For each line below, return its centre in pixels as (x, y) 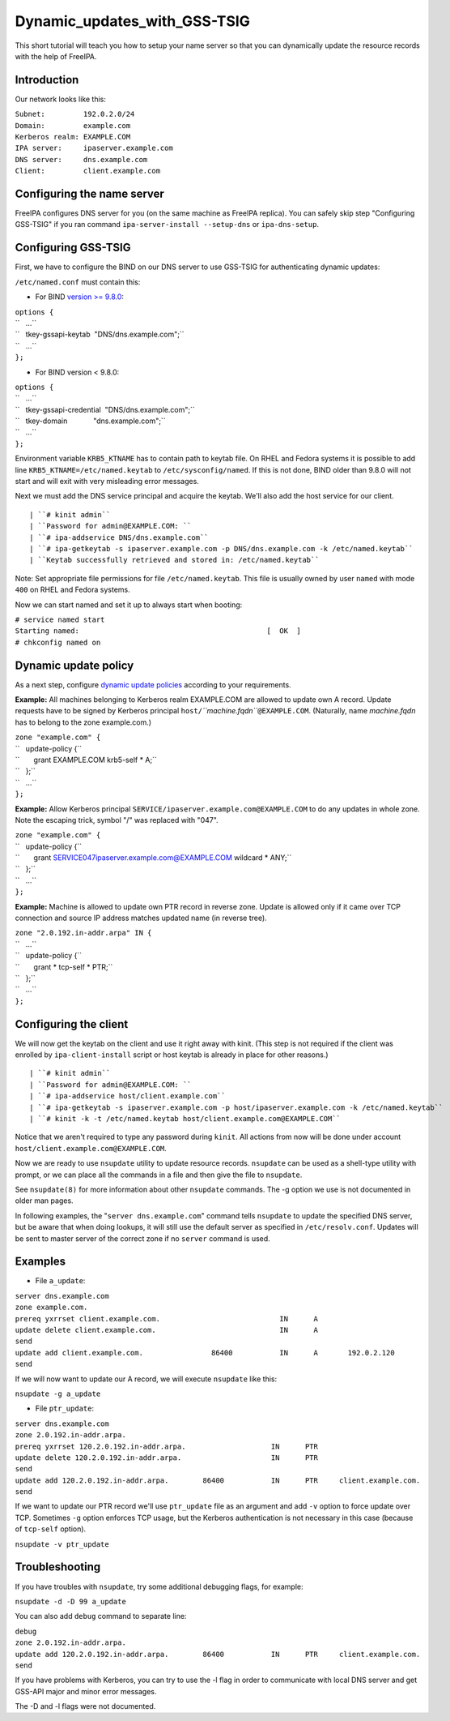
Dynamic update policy (74, 665)
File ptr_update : (65, 1408)
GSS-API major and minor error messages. (86, 1691)
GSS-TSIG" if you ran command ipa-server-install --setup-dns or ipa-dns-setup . (167, 225)
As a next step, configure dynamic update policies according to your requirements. (153, 684)
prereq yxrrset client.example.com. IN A (167, 1319)
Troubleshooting (58, 1567)
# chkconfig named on (58, 642)
